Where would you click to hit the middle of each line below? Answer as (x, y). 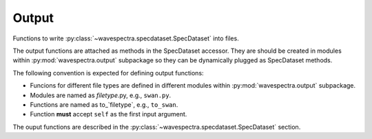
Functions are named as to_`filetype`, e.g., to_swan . (104, 104)
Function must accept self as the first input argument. (108, 114)
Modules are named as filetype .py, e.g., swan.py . (101, 95)
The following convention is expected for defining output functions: (108, 73)
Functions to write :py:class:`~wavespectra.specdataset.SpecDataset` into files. (126, 38)
